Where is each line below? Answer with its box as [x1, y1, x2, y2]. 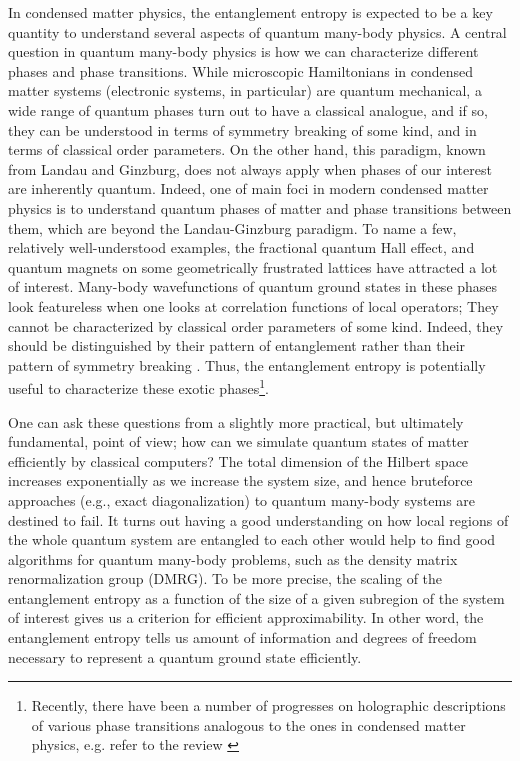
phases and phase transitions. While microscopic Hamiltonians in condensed [8, 60, 474, 81]
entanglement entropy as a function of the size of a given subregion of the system [8, 587, 505, 608]
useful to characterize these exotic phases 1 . [8, 375, 269, 398]
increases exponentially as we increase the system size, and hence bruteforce [8, 470, 473, 491]
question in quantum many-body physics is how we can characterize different [8, 41, 479, 62]
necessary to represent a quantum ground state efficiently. [8, 646, 362, 667]
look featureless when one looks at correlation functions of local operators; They [8, 295, 499, 316]
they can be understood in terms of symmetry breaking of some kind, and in [8, 119, 477, 140]
